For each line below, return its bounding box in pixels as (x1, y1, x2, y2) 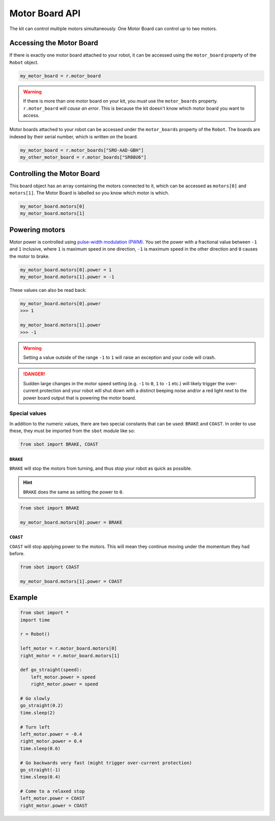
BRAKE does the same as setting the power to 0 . (23, 489, 124, 495)
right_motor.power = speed (31, 681, 99, 687)
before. (9, 550, 25, 556)
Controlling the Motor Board (9, 169, 100, 178)
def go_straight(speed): (20, 667, 82, 673)
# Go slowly (20, 695, 50, 701)
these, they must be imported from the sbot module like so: (9, 428, 135, 434)
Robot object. (9, 59, 39, 65)
